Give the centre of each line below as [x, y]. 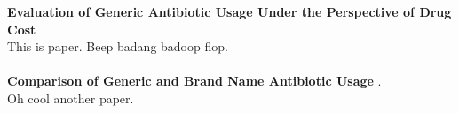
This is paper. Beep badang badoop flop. [118, 46]
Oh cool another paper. [71, 98]
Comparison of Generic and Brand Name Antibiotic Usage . [194, 81]
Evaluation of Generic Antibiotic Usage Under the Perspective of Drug [229, 11]
